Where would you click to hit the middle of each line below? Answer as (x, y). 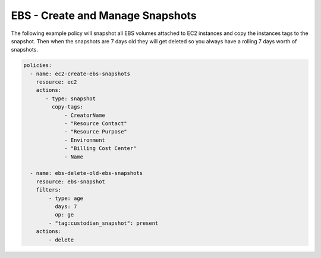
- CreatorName (85, 115)
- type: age (66, 198)
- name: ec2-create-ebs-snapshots (80, 74)
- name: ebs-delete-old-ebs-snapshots (86, 173)
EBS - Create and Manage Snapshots (104, 15)
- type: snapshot (71, 98)
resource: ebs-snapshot (70, 181)
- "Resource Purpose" (96, 132)
